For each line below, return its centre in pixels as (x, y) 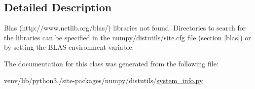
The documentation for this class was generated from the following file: (111, 63)
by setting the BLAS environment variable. (69, 47)
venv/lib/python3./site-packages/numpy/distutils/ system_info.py (104, 80)
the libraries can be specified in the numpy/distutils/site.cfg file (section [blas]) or (127, 37)
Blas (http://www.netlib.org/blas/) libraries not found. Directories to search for (125, 28)
